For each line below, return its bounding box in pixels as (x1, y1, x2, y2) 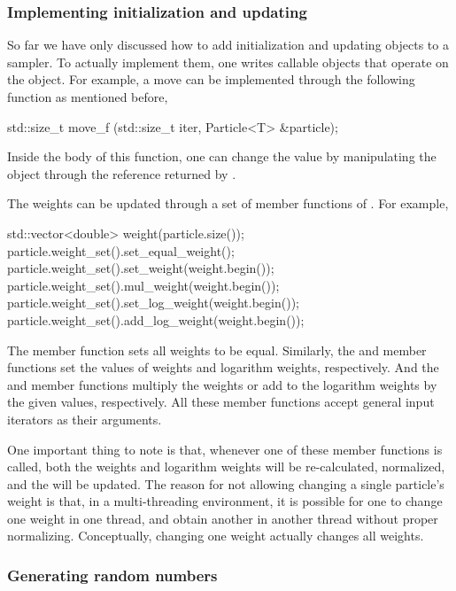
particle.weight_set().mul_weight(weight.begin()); (7, 276, 280, 294)
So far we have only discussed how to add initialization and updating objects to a (7, 35, 449, 54)
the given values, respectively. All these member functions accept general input (7, 393, 435, 411)
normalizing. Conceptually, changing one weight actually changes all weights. (7, 526, 424, 545)
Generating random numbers (7, 564, 218, 586)
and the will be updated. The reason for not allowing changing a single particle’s (7, 474, 444, 493)
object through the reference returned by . (7, 164, 236, 183)
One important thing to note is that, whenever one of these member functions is (7, 439, 443, 458)
